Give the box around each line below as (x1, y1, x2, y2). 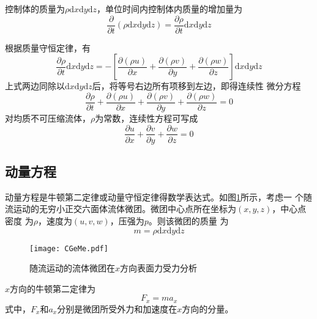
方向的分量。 (182, 302, 234, 315)
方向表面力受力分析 (120, 262, 198, 274)
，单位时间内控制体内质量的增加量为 (97, 2, 243, 15)
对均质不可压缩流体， (5, 111, 91, 124)
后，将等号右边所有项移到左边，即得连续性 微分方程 (92, 79, 301, 92)
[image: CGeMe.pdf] (29, 244, 108, 253)
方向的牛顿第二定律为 (10, 282, 96, 295)
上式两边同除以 (5, 79, 65, 92)
